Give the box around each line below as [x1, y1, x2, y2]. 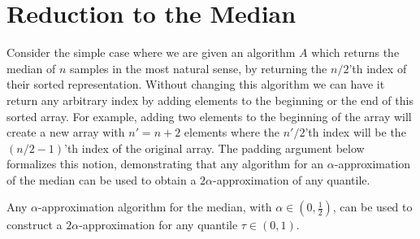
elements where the [184, 124, 279, 141]
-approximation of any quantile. [213, 171, 370, 188]
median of [6, 59, 56, 76]
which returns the [311, 44, 400, 61]
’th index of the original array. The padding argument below [64, 139, 365, 156]
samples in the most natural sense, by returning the [70, 59, 327, 76]
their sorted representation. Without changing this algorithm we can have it [6, 76, 385, 93]
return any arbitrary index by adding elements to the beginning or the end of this [6, 91, 414, 108]
